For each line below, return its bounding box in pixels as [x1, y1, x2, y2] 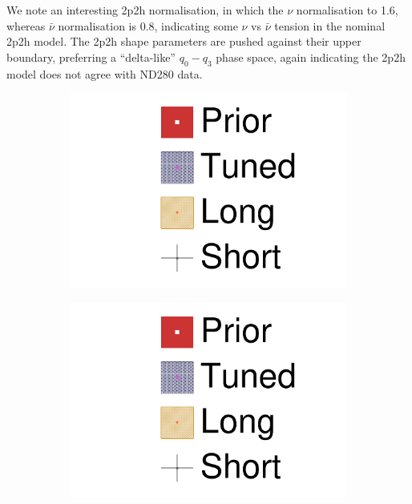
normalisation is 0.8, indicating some [58, 17, 238, 34]
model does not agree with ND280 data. [6, 65, 203, 82]
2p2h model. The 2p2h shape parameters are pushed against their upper [6, 33, 362, 50]
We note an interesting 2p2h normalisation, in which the [6, 2, 284, 18]
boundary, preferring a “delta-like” [6, 48, 176, 65]
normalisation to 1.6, [296, 2, 398, 18]
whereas [6, 17, 46, 34]
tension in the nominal [274, 17, 386, 34]
